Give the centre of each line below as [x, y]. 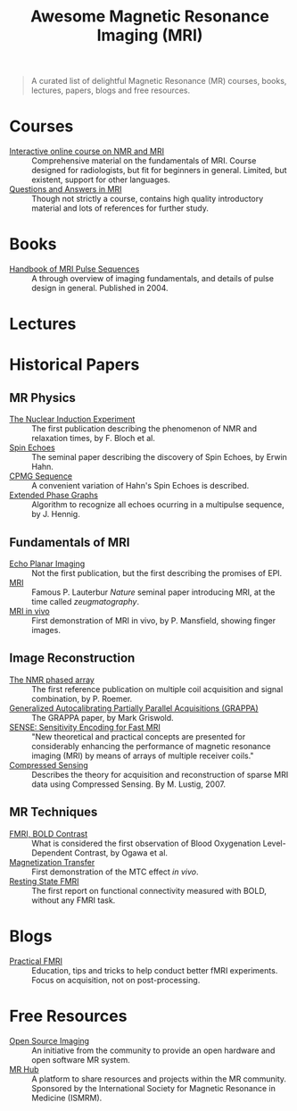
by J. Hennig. [56, 514]
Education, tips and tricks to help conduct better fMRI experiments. [155, 970]
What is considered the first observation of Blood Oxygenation [146, 843]
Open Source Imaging [49, 1040]
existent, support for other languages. [101, 180]
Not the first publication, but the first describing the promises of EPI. [157, 573]
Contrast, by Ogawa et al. [121, 852]
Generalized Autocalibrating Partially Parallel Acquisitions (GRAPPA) [134, 708]
